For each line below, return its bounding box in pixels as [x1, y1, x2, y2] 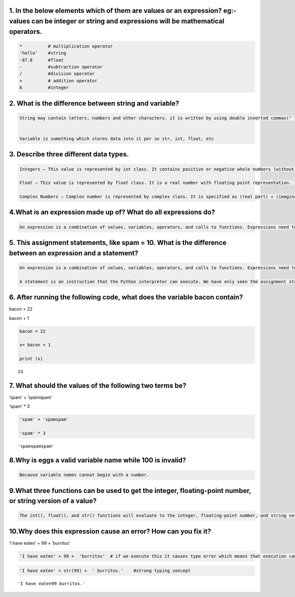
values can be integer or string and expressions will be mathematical [9, 17, 225, 26]
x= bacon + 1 [19, 342, 51, 348]
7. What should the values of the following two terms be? [9, 381, 186, 389]
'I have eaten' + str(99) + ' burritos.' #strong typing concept [19, 568, 191, 574]
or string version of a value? [9, 497, 97, 505]
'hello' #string [19, 50, 66, 56]
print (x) [19, 356, 43, 362]
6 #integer [19, 85, 69, 91]
